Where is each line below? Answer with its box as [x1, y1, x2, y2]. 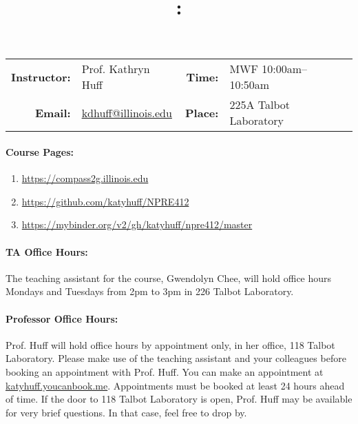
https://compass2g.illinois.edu [21, 171, 149, 185]
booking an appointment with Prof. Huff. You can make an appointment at [6, 364, 324, 378]
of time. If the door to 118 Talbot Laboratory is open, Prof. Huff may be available [6, 392, 352, 406]
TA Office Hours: [6, 244, 88, 259]
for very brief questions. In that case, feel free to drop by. [6, 405, 247, 419]
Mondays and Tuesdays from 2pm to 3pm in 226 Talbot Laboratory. [6, 284, 294, 299]
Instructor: [11, 68, 71, 85]
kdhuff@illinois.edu [81, 104, 172, 121]
